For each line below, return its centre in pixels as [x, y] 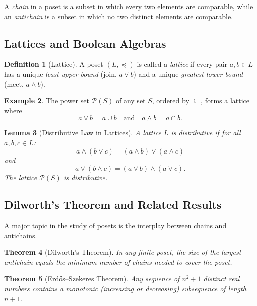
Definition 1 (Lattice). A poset [54, 64]
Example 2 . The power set [47, 101]
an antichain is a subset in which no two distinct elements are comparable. [119, 16]
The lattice [21, 177]
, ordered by [171, 101]
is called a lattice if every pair [182, 64]
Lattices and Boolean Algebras [85, 43]
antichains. [21, 235]
